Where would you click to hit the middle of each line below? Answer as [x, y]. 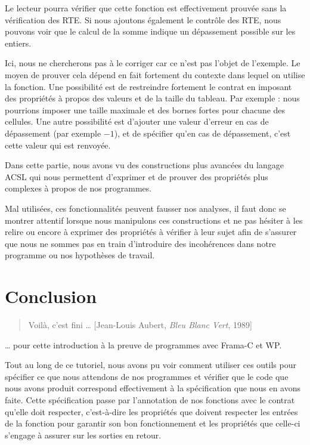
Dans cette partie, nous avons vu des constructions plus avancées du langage [144, 165]
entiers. [18, 43]
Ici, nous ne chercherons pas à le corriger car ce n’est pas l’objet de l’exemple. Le [153, 63]
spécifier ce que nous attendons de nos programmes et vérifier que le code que [147, 376]
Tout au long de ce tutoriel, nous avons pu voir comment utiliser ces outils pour [151, 365]
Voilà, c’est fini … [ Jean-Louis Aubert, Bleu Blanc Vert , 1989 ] [140, 325]
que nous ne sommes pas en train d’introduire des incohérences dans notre [140, 243]
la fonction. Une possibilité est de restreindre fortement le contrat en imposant [148, 86]
